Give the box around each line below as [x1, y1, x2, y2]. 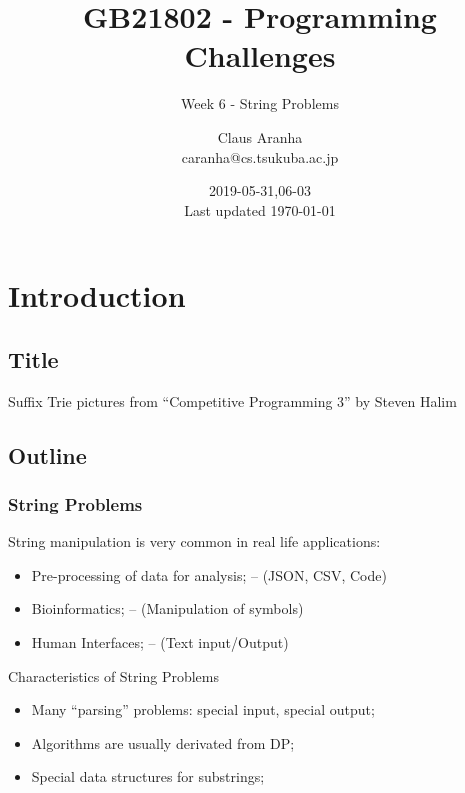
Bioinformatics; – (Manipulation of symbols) [31, 598, 304, 619]
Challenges [184, 35, 336, 76]
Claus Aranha [217, 126, 303, 147]
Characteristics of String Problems [8, 665, 219, 686]
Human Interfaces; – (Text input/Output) [31, 632, 289, 653]
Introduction [8, 275, 186, 316]
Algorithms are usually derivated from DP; [31, 732, 295, 753]
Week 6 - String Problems [181, 93, 339, 114]
